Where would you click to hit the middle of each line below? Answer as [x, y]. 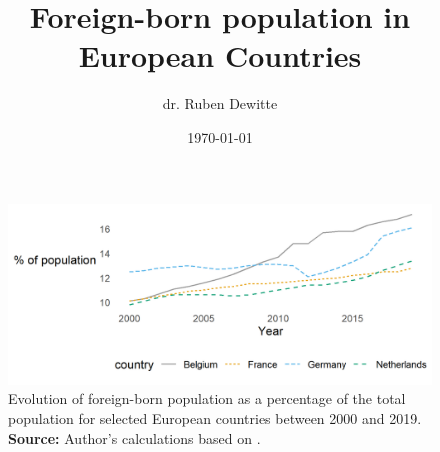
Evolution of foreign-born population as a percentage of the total [207, 398]
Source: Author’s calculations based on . [134, 437]
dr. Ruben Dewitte [220, 103]
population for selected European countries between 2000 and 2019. [215, 418]
